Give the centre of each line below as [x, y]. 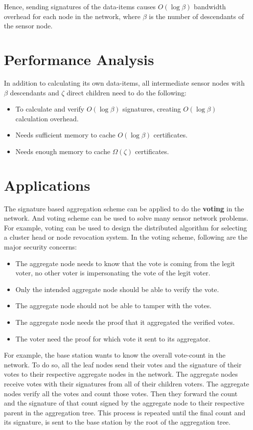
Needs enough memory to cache [63, 151]
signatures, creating [152, 109]
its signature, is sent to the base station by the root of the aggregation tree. [117, 422]
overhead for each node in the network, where [72, 16]
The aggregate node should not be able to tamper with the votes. [114, 306]
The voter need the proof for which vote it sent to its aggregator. [113, 338]
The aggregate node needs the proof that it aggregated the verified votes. [125, 322]
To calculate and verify [50, 109]
